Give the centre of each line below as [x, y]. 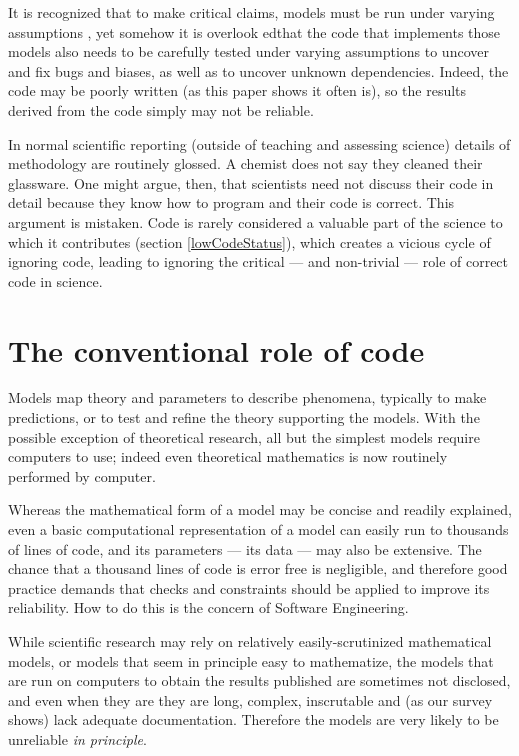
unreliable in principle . [77, 738]
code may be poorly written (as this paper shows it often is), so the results [237, 90]
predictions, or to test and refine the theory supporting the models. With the [244, 417]
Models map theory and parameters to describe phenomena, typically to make [247, 397]
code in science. [55, 280]
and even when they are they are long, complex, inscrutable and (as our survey [250, 699]
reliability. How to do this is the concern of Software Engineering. [208, 607]
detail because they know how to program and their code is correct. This [231, 202]
